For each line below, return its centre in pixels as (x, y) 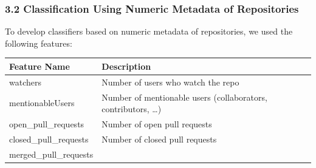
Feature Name (39, 66)
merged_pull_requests (51, 154)
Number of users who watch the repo (170, 82)
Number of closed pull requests (159, 139)
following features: (39, 43)
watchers (25, 82)
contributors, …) (132, 109)
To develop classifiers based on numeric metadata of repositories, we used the (149, 31)
